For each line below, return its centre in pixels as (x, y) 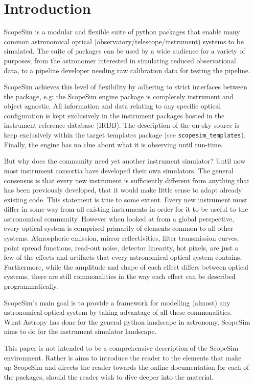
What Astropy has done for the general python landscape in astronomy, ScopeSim (127, 321)
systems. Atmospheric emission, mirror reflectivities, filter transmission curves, (122, 238)
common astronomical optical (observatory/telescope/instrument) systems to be (124, 41)
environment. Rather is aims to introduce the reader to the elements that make (123, 357)
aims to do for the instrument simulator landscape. (80, 331)
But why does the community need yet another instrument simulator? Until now (125, 161)
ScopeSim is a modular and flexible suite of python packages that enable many (122, 32)
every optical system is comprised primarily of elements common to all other (119, 228)
